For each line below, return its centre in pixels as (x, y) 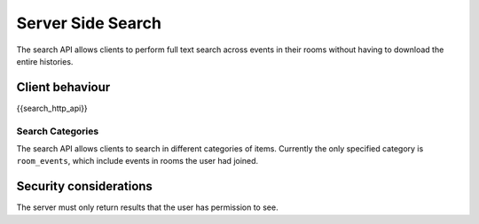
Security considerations (84, 186)
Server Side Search (89, 23)
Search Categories (58, 131)
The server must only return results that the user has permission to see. (147, 207)
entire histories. (45, 61)
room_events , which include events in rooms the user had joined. (137, 161)
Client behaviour (63, 87)
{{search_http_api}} (52, 108)
